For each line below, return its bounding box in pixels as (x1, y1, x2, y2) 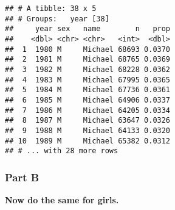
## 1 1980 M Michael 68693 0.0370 (5, 45, 171, 54)
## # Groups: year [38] (5, 14, 109, 23)
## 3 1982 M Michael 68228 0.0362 (5, 65, 171, 74)
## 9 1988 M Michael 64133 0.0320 (5, 126, 171, 135)
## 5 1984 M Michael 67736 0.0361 (5, 85, 171, 95)
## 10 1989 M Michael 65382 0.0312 (5, 136, 171, 145)
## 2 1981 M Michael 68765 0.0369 (5, 55, 171, 64)
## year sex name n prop (5, 24, 171, 34)
